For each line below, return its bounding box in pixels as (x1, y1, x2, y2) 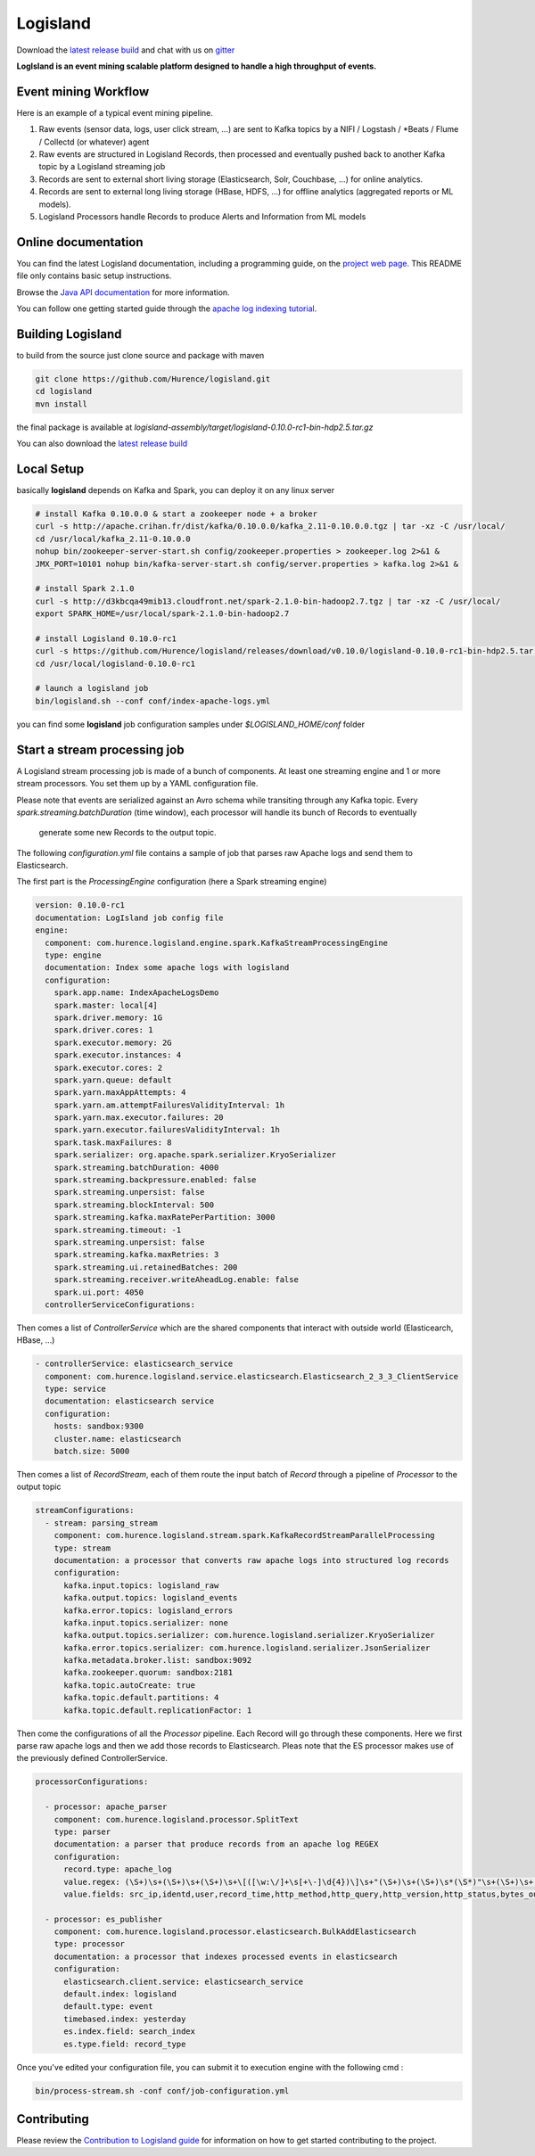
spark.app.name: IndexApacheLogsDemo (53, 988, 219, 998)
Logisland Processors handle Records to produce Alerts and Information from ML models (38, 210, 366, 222)
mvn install (35, 399, 88, 409)
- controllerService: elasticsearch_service (35, 1359, 234, 1369)
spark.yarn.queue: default (53, 1074, 173, 1085)
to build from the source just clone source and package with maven (16, 350, 265, 360)
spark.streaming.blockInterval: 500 (53, 1199, 214, 1210)
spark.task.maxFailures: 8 (53, 1137, 173, 1148)
